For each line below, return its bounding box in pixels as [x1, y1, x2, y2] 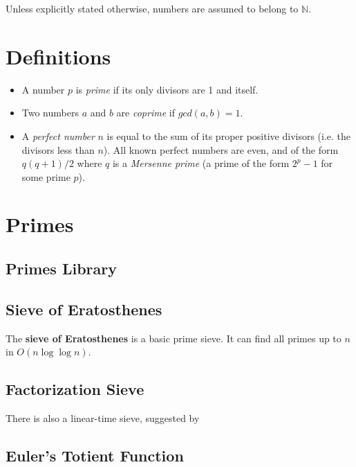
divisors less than [21, 142, 95, 157]
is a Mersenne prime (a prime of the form [112, 156, 290, 170]
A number [21, 82, 65, 96]
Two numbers [21, 105, 79, 120]
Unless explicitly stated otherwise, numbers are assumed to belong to [6, 1, 299, 15]
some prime [21, 169, 71, 184]
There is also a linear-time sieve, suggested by [6, 411, 200, 425]
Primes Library [6, 258, 117, 279]
